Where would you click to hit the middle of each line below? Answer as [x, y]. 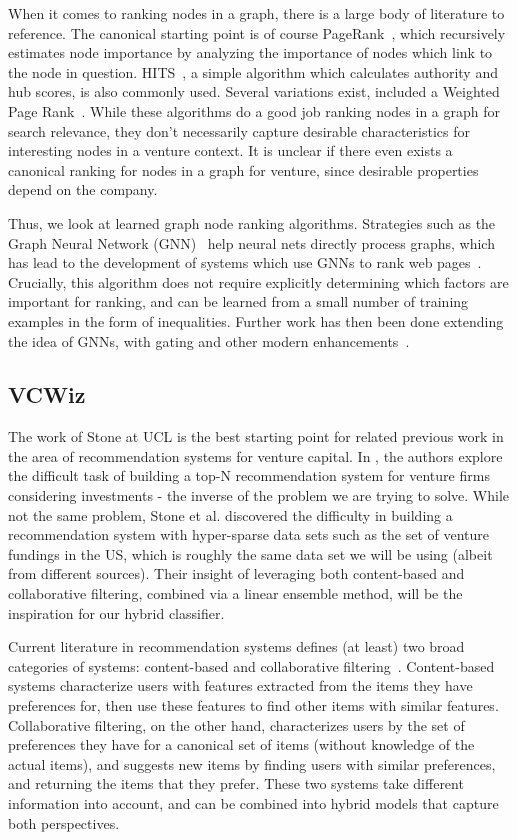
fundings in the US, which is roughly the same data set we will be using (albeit [250, 553]
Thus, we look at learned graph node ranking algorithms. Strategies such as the [252, 222]
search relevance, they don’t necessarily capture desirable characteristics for [239, 130]
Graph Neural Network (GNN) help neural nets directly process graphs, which [251, 242]
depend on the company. [83, 189]
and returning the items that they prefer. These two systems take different [236, 783]
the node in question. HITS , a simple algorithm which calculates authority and [253, 71]
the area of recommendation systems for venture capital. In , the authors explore [255, 455]
